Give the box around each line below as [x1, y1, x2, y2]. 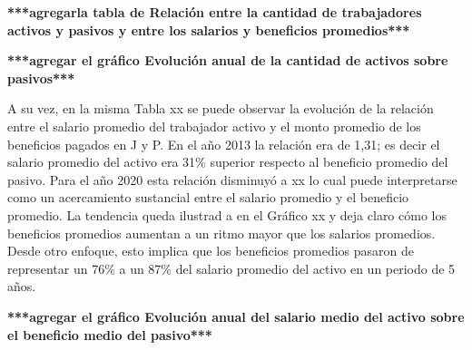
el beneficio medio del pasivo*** [7, 325, 212, 344]
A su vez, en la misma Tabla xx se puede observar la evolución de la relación [7, 99, 434, 118]
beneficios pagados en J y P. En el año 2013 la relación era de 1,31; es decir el [7, 134, 440, 153]
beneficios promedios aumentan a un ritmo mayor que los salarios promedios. [7, 223, 436, 242]
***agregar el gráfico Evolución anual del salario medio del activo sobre [7, 306, 465, 326]
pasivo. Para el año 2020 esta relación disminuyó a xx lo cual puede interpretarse [7, 170, 457, 189]
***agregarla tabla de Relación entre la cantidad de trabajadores [7, 3, 422, 21]
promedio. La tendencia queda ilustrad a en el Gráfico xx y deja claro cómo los [7, 205, 447, 224]
